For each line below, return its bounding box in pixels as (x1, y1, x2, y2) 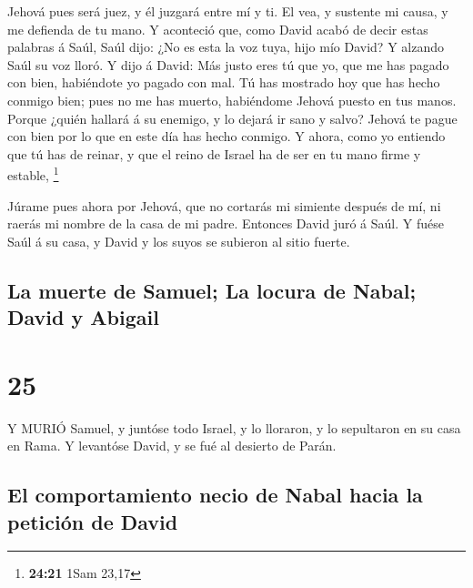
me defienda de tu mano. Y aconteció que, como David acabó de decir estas (7, 19, 428, 38)
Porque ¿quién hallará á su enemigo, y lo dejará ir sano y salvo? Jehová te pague (7, 108, 458, 127)
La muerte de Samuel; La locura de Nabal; (7, 276, 417, 304)
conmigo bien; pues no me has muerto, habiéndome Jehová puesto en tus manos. (7, 90, 457, 109)
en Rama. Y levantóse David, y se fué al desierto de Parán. (7, 436, 337, 455)
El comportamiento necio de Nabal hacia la (7, 481, 423, 509)
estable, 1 (7, 163, 59, 184)
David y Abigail (7, 303, 159, 331)
